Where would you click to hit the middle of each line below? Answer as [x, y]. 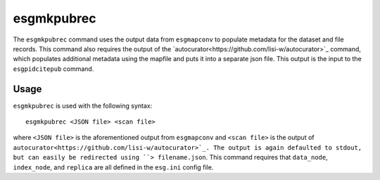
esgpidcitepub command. [53, 69]
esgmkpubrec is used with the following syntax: [83, 105]
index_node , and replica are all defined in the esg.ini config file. [113, 167]
